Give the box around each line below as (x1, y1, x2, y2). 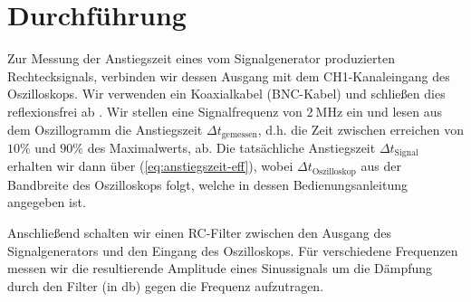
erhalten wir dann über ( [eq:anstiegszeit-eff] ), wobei (7, 156, 293, 175)
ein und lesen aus (346, 101, 442, 120)
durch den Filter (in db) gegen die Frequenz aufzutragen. (7, 276, 324, 295)
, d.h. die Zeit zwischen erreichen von (257, 119, 464, 138)
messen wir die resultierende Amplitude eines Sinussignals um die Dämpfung (7, 259, 433, 278)
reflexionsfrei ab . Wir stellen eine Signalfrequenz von (7, 101, 303, 120)
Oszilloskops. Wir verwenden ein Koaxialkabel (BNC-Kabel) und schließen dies (7, 84, 446, 103)
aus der (360, 156, 401, 175)
